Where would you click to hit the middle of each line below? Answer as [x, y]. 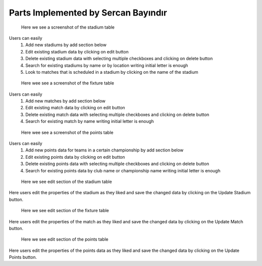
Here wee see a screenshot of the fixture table [67, 83]
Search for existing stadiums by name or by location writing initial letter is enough [107, 65]
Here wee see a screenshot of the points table [67, 132]
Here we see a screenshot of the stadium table [68, 27]
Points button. [23, 257]
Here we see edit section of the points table [65, 239]
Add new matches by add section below [65, 101]
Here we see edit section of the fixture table [65, 211]
